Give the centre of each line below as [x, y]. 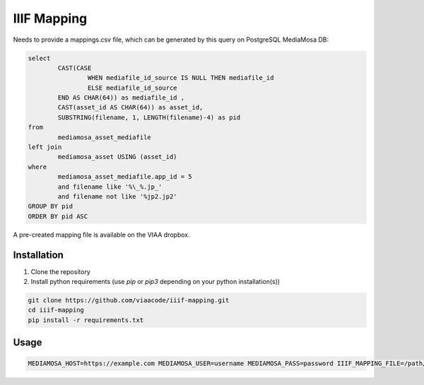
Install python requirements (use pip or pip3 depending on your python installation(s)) [155, 282]
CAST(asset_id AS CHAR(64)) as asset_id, [130, 107]
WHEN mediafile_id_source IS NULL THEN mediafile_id [181, 78]
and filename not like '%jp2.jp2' [117, 197]
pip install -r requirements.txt [86, 320]
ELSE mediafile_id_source [132, 88]
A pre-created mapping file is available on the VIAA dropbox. [101, 235]
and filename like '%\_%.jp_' [110, 186]
